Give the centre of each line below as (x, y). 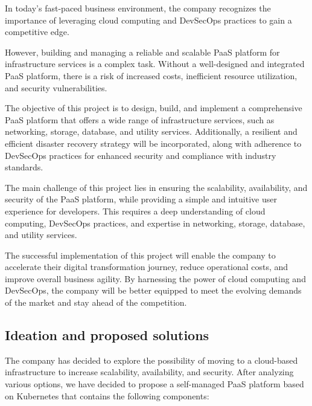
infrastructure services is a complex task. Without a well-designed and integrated (155, 64)
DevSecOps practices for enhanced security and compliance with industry (141, 155)
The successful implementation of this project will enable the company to (140, 255)
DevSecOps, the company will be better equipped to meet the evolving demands (153, 290)
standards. (24, 167)
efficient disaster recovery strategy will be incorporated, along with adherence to (153, 143)
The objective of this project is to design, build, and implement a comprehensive (154, 108)
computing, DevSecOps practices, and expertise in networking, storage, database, (155, 223)
